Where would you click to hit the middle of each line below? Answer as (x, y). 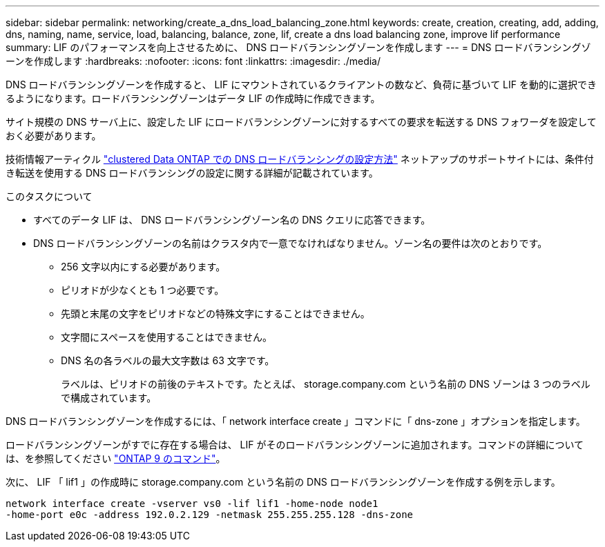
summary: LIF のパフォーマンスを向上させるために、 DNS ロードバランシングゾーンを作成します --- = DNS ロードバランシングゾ (298, 47)
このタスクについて (49, 196)
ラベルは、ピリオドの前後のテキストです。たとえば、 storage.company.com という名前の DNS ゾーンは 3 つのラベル (326, 384)
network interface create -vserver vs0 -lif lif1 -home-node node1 (192, 504)
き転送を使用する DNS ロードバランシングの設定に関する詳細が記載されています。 (192, 173)
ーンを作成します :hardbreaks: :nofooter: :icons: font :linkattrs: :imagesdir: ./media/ (193, 61)
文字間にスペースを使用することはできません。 (166, 337)
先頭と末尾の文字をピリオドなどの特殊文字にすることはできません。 (215, 314)
